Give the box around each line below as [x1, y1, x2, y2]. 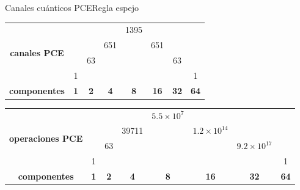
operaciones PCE [9, 131, 83, 144]
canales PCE [10, 46, 64, 59]
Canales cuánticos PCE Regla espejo [5, 1, 139, 13]
